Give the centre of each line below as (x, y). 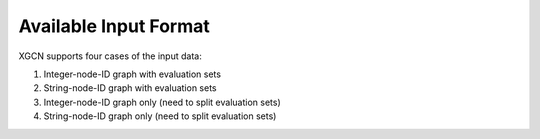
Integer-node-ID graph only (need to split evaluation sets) (162, 102)
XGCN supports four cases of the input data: (110, 56)
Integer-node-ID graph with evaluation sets (132, 74)
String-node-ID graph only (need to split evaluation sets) (160, 116)
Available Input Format (114, 26)
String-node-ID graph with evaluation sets (130, 88)
